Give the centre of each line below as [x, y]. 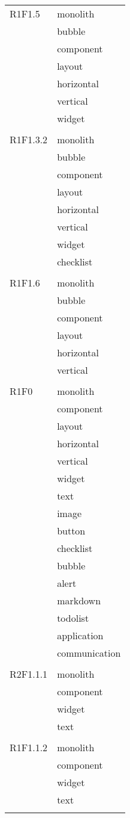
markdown [79, 600]
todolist [73, 618]
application [80, 635]
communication [89, 653]
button [71, 531]
